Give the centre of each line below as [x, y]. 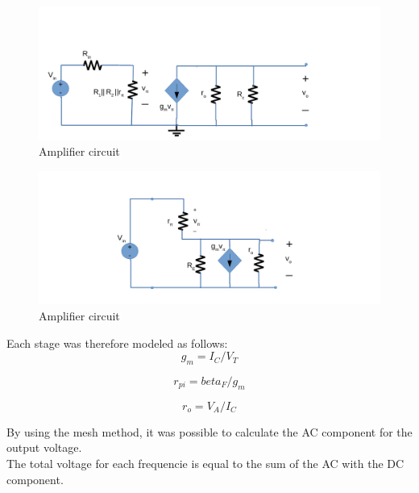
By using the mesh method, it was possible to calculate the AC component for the [209, 431]
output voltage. [44, 447]
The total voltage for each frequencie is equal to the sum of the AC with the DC [205, 463]
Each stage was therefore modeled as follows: [117, 343]
